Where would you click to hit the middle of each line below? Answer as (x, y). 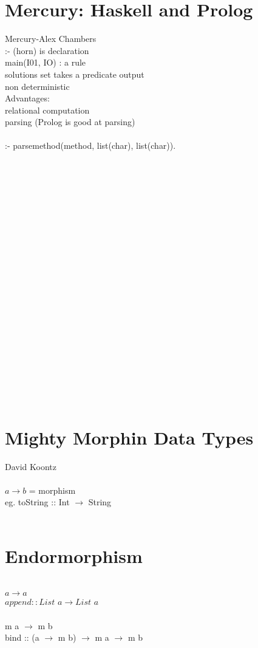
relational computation (47, 110)
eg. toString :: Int (37, 502)
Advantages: (27, 98)
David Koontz (31, 466)
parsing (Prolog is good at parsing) (70, 122)
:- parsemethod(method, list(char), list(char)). (90, 145)
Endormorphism (74, 555)
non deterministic (37, 86)
